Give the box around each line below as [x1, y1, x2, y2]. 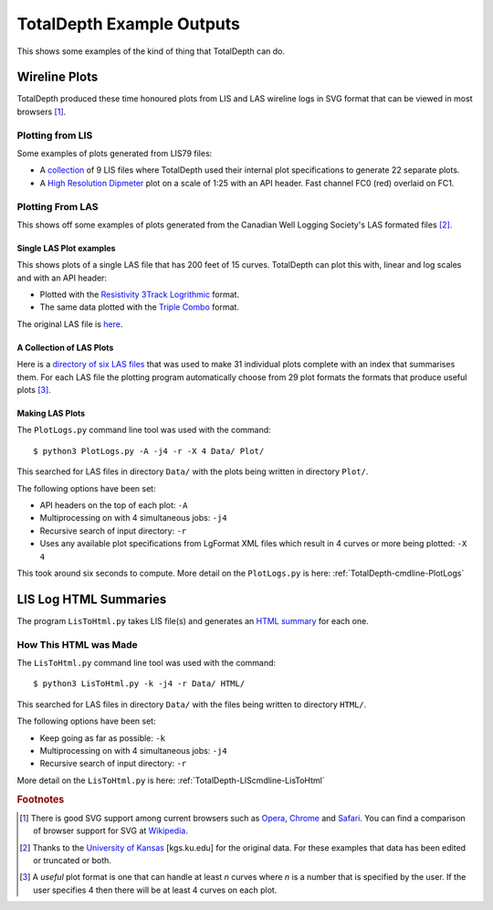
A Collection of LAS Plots [16, 342, 114, 353]
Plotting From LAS [16, 200, 100, 213]
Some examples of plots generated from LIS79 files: [16, 147, 213, 159]
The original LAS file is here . [16, 318, 123, 329]
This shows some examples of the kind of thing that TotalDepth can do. [16, 46, 286, 57]
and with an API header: [16, 272, 108, 283]
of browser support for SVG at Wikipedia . [33, 825, 189, 836]
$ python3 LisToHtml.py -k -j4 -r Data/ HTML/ [33, 679, 246, 689]
